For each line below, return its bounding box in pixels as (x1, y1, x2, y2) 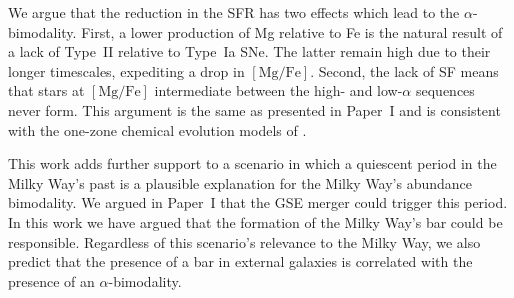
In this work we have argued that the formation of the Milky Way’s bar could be (8, 211, 503, 232)
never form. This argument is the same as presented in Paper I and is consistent (8, 99, 501, 120)
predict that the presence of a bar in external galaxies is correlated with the (8, 251, 473, 272)
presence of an (8, 270, 95, 291)
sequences (415, 80, 475, 101)
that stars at (8, 80, 85, 101)
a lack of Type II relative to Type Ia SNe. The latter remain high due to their (8, 41, 491, 62)
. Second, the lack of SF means (310, 60, 499, 81)
